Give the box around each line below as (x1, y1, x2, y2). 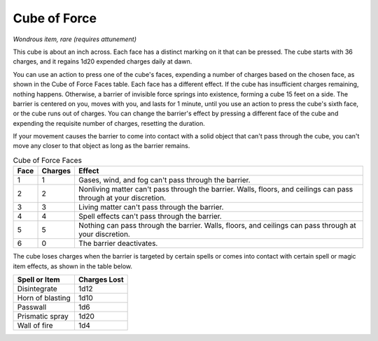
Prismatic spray (17, 312, 69, 321)
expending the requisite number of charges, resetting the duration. (13, 119, 206, 127)
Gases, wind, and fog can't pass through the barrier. (78, 175, 251, 185)
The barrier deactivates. (78, 238, 158, 248)
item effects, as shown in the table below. (13, 262, 133, 270)
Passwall (17, 303, 47, 312)
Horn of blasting (17, 293, 71, 303)
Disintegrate (17, 284, 57, 293)
